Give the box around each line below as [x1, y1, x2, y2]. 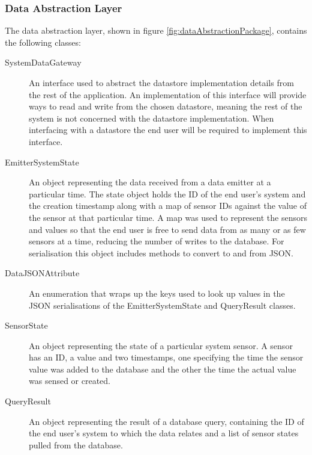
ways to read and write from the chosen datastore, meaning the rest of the [29, 100, 302, 113]
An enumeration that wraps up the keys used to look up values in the [29, 286, 285, 299]
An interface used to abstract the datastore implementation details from [29, 76, 294, 88]
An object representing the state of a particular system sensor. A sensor [29, 339, 293, 351]
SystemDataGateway [5, 56, 82, 69]
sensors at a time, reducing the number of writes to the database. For [29, 235, 284, 247]
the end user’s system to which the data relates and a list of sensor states [29, 427, 299, 439]
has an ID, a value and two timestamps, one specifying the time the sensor [29, 351, 304, 364]
